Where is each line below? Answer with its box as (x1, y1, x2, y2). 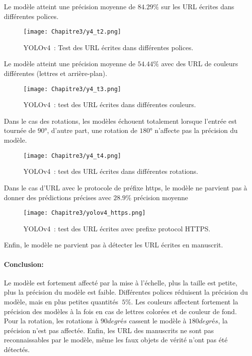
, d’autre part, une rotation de (47, 125, 137, 135)
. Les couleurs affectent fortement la (131, 296, 238, 306)
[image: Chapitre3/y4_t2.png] (23, 28, 121, 36)
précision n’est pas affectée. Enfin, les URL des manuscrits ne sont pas (4, 325, 214, 335)
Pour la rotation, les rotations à (4, 316, 98, 326)
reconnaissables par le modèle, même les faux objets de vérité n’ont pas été (4, 335, 228, 345)
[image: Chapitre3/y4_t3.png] (23, 85, 121, 93)
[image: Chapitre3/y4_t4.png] (23, 152, 121, 159)
